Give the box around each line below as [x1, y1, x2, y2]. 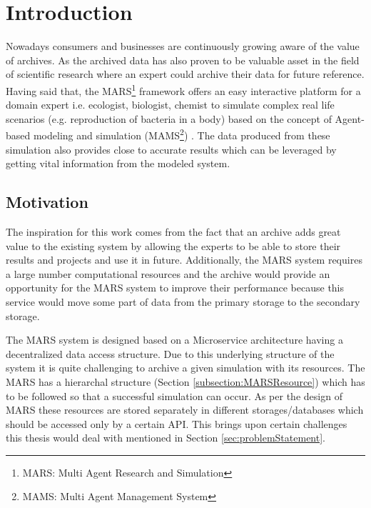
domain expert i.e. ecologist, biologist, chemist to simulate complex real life [6, 97, 335, 112]
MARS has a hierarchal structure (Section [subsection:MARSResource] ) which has [6, 374, 365, 389]
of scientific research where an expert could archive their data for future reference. [6, 66, 365, 81]
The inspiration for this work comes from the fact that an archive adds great [6, 224, 341, 239]
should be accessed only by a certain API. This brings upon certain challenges [6, 416, 347, 431]
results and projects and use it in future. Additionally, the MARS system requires [6, 252, 362, 267]
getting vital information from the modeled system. [6, 156, 230, 171]
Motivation [6, 191, 88, 213]
